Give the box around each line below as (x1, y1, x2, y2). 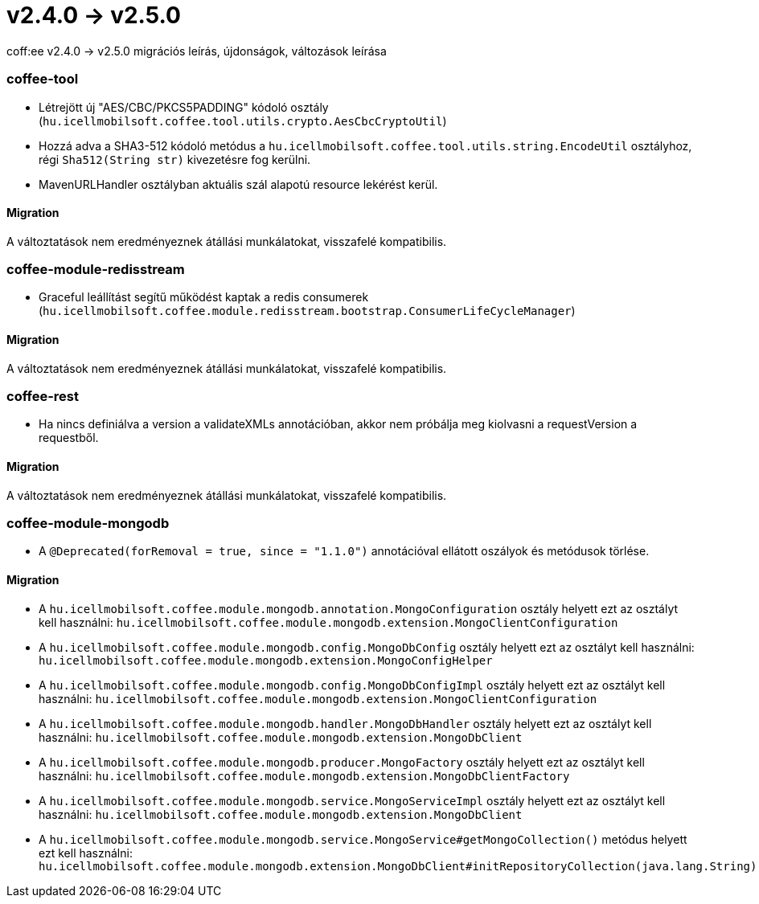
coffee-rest (6, 388, 79, 405)
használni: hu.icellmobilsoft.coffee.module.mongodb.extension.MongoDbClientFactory (39, 768, 570, 783)
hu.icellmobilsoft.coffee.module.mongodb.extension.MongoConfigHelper (39, 653, 493, 667)
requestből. (39, 431, 99, 445)
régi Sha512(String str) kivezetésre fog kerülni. (39, 152, 311, 166)
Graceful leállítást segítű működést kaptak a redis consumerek (39, 290, 369, 305)
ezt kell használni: (39, 845, 133, 860)
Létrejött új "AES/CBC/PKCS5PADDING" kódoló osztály (39, 100, 329, 114)
